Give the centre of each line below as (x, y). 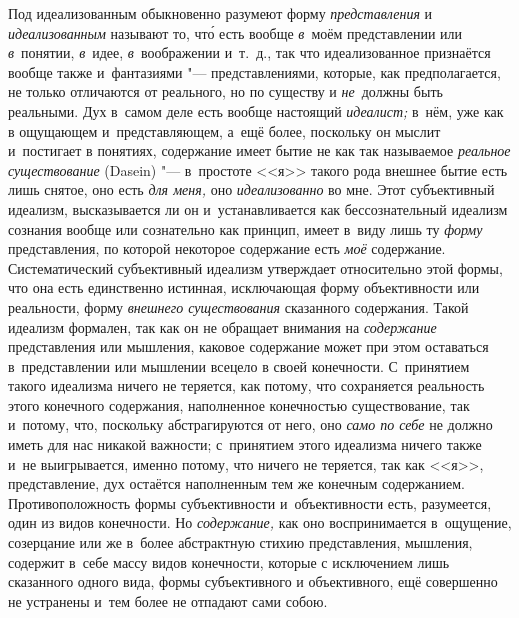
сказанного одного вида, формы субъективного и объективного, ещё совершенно (253, 581)
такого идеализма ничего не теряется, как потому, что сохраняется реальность (246, 385)
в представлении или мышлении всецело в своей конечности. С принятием (239, 365)
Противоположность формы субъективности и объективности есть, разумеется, (250, 502)
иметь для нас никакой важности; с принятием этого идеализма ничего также (245, 444)
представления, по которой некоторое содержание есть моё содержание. (227, 248)
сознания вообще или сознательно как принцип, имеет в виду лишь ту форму (245, 228)
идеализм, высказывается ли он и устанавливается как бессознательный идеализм (258, 208)
